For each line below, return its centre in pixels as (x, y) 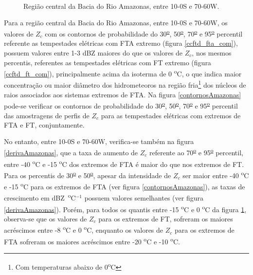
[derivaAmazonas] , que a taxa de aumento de (71, 152)
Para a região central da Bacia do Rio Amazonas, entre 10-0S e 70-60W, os (116, 22)
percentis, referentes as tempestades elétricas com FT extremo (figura (108, 62)
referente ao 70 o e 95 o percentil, (196, 152)
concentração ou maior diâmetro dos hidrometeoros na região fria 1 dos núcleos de (125, 84)
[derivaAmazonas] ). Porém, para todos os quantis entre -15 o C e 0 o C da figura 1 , (125, 208)
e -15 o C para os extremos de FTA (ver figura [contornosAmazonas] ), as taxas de (125, 186)
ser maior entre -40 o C (216, 174)
